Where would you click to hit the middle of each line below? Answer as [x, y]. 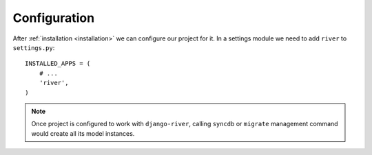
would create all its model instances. [83, 133]
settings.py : [34, 47]
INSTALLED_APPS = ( [58, 64]
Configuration [54, 18]
